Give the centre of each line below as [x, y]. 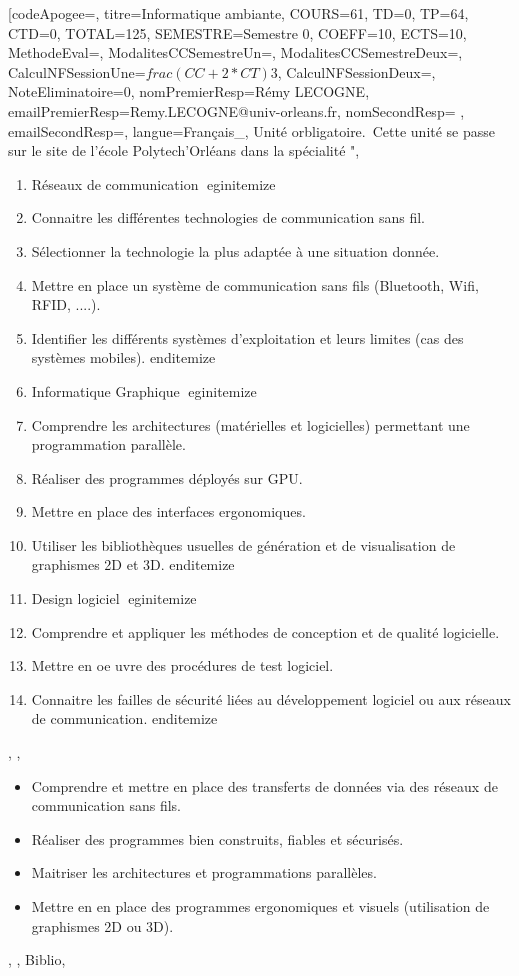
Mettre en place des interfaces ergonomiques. [168, 511]
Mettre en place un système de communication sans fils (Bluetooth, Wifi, [255, 284]
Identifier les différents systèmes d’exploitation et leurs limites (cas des [247, 337]
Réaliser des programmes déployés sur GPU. [167, 477]
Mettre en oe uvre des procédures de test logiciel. [182, 665]
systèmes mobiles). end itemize [123, 357]
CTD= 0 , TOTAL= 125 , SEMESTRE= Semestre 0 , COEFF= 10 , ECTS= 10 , [237, 32]
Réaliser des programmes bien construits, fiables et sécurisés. [217, 838]
